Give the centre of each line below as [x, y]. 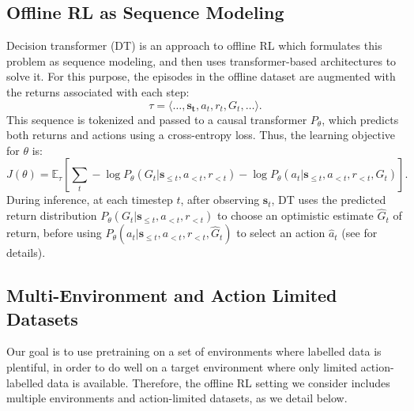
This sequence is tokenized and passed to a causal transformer [157, 119]
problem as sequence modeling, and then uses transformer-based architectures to [201, 60]
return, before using [54, 233]
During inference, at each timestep [90, 200]
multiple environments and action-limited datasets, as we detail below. [177, 398]
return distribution [52, 215]
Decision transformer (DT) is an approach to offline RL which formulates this [194, 45]
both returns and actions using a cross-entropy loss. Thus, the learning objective [201, 135]
